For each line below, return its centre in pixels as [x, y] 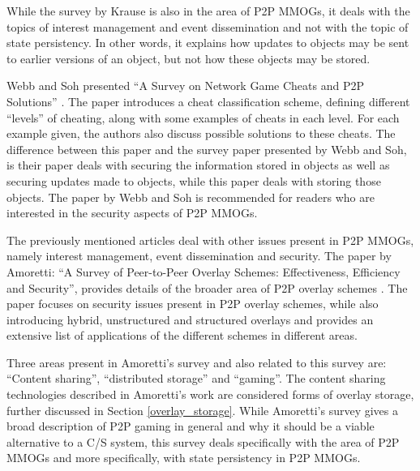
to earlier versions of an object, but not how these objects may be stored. [189, 58]
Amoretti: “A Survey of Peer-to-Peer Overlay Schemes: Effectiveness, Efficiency [204, 271]
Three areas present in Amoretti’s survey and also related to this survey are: [197, 362]
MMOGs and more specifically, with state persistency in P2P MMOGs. [184, 458]
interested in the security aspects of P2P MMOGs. [132, 213]
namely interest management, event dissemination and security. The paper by [199, 256]
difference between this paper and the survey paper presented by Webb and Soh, [207, 149]
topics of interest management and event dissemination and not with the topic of [208, 26]
